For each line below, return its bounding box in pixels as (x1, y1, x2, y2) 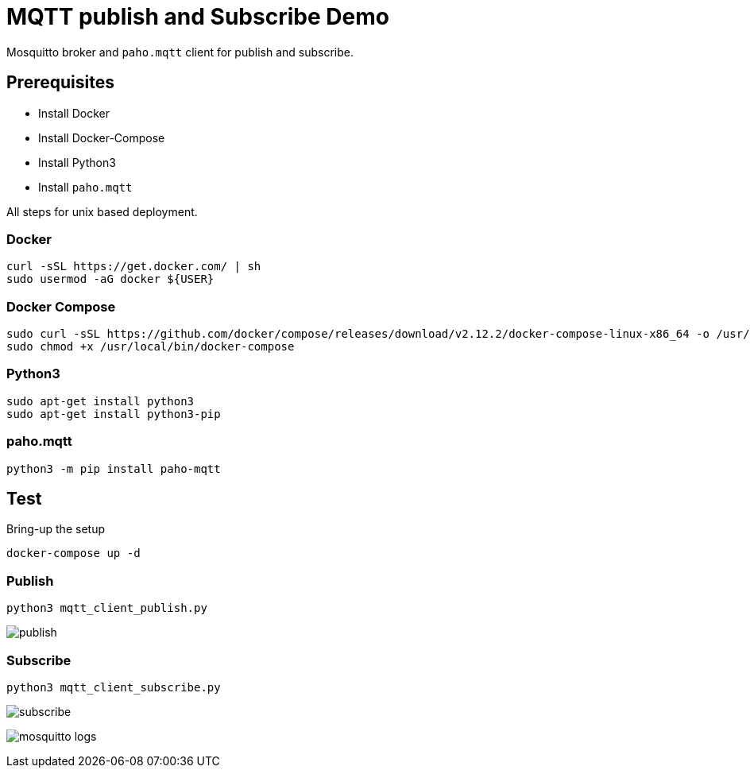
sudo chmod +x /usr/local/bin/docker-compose (6, 340, 295, 354)
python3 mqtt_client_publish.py (6, 602, 207, 615)
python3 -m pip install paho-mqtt (6, 462, 221, 475)
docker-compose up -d (6, 547, 141, 560)
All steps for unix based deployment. (6, 204, 198, 219)
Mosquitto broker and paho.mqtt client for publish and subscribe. (6, 45, 354, 59)
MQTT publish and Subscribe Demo (6, 3, 389, 30)
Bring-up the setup (6, 522, 105, 536)
